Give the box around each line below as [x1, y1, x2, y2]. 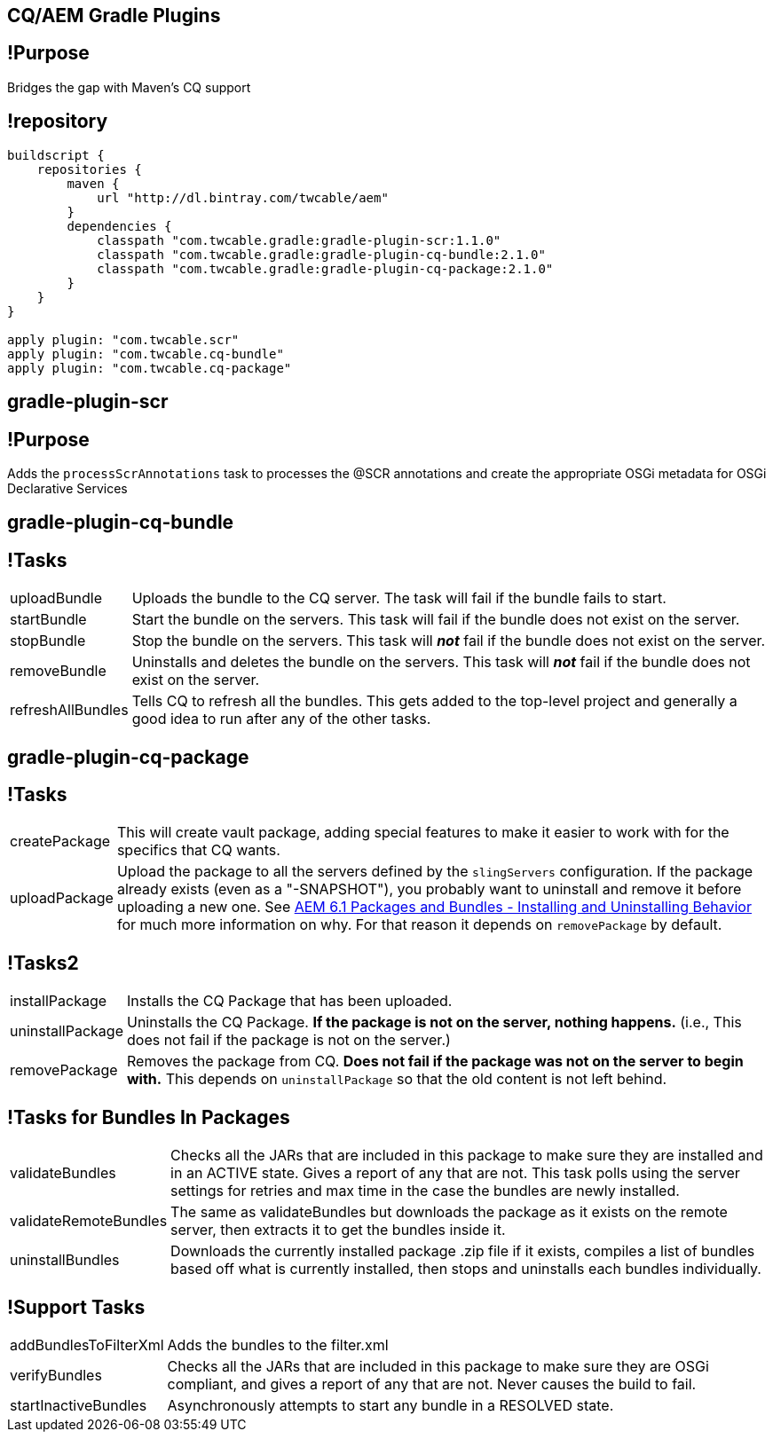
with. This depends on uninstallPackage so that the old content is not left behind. [126, 1070, 667, 1089]
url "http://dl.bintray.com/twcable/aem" [97, 190, 389, 205]
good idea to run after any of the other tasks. [131, 710, 431, 728]
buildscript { [7, 147, 105, 162]
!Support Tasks [7, 1295, 146, 1318]
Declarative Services [7, 480, 128, 496]
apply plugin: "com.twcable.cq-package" [7, 360, 292, 375]
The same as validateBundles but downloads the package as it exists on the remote [170, 1203, 728, 1222]
